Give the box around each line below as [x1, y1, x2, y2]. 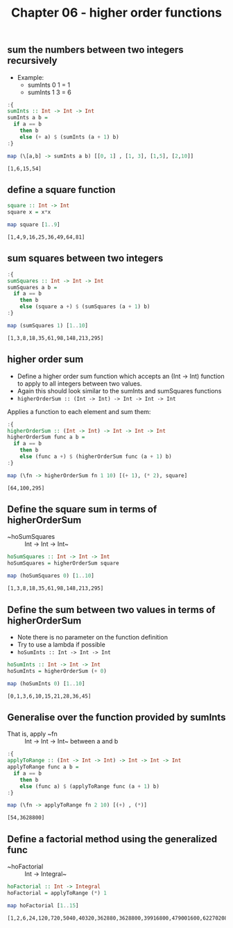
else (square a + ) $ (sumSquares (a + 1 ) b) [19, 303, 150, 310]
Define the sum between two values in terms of [7, 603, 216, 615]
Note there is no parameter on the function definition [17, 633, 169, 641]
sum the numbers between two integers [7, 44, 184, 56]
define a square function [7, 184, 116, 196]
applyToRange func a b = [7, 764, 79, 771]
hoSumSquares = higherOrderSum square [7, 560, 119, 567]
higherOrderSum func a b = [7, 433, 85, 441]
